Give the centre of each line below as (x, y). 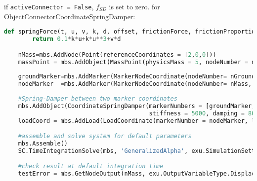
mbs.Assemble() (43, 143)
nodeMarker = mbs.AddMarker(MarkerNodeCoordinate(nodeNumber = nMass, (135, 84)
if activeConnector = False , (49, 6)
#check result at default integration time (91, 166)
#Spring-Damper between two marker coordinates (98, 98)
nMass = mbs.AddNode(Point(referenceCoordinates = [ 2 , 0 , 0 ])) (117, 54)
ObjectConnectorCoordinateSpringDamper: (70, 16)
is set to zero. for (134, 6)
